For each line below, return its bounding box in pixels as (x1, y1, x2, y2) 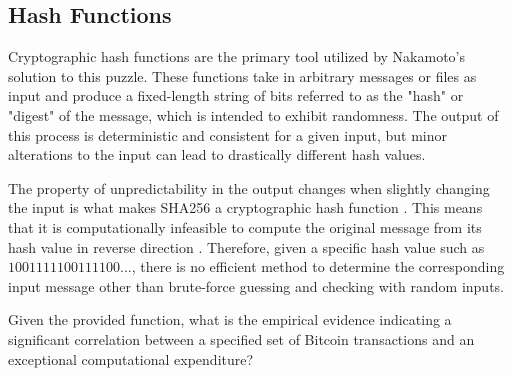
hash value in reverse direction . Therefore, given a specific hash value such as (8, 236, 485, 257)
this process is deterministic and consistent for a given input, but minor (8, 124, 447, 145)
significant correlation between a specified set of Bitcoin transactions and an (8, 328, 475, 349)
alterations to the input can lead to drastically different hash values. (8, 144, 426, 165)
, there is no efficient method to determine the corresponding (131, 256, 505, 277)
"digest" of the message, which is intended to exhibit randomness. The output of (8, 104, 499, 125)
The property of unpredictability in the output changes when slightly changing (8, 177, 490, 198)
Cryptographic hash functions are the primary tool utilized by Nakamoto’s (8, 46, 466, 67)
